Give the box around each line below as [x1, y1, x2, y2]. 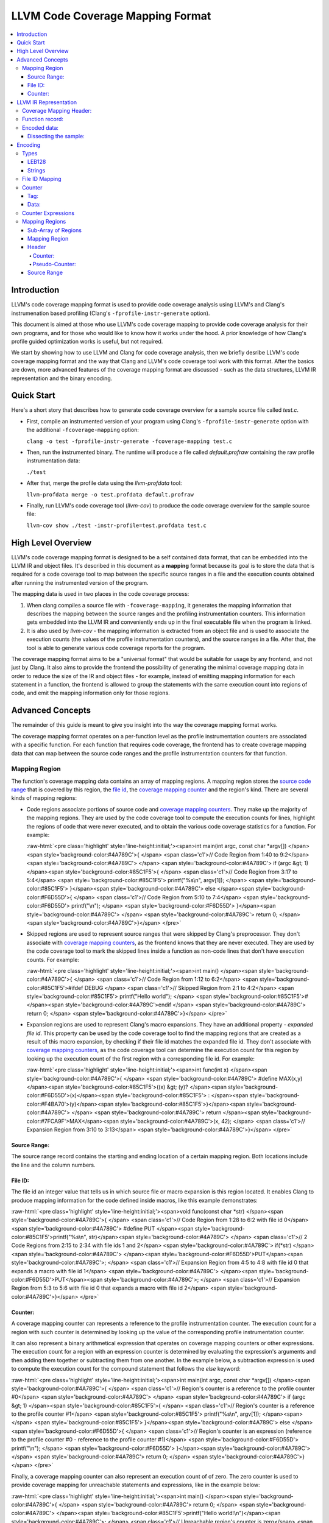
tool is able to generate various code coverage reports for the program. [26, 644, 205, 651]
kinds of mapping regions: [11, 794, 77, 802]
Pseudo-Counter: [32, 261, 76, 268]
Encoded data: [22, 124, 59, 131]
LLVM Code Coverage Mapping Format [11, 9, 211, 23]
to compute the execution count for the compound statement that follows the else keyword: [11, 1365, 241, 1373]
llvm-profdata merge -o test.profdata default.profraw [26, 491, 194, 498]
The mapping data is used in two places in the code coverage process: [11, 590, 189, 598]
